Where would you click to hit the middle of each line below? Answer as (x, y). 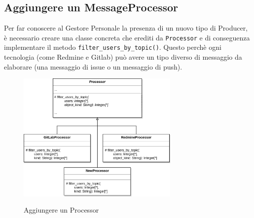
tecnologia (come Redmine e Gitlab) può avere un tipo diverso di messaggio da (123, 57)
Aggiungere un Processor (61, 210)
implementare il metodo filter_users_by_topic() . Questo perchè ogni (113, 47)
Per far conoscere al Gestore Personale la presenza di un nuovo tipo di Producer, (126, 28)
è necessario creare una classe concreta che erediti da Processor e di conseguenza (127, 37)
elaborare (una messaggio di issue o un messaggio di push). (93, 66)
